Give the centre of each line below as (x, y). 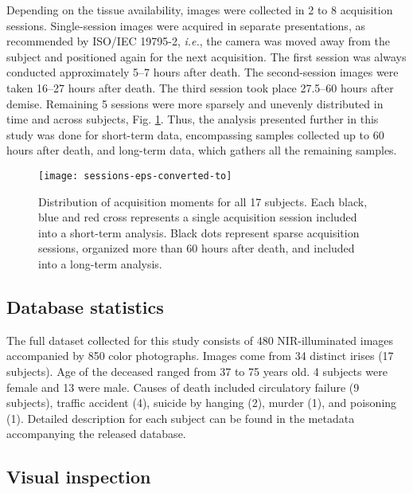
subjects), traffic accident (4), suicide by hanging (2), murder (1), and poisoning (202, 403)
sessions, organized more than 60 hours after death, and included (197, 248)
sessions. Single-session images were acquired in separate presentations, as (186, 25)
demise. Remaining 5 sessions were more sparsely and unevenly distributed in (195, 103)
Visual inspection (79, 477)
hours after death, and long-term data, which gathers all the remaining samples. (202, 150)
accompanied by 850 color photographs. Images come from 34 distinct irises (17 (200, 356)
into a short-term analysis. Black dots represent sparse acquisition (199, 232)
